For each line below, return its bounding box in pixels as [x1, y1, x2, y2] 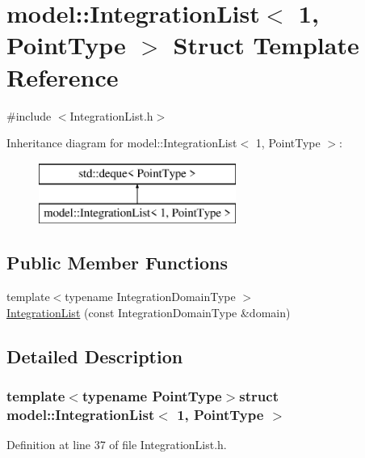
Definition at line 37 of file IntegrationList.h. [6, 436, 227, 453]
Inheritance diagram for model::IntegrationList [6, 134, 237, 151]
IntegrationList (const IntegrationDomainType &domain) [6, 303, 291, 320]
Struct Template [173, 28, 359, 61]
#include [6, 107, 52, 124]
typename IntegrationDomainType [65, 288, 236, 305]
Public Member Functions [6, 250, 228, 275]
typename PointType [82, 385, 222, 405]
